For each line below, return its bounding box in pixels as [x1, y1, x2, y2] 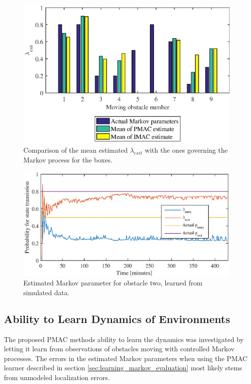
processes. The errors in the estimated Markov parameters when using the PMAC [4, 353, 248, 363]
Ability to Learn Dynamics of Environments [4, 311, 230, 326]
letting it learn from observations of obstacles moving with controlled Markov [4, 344, 234, 354]
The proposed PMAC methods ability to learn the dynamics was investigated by [4, 334, 244, 344]
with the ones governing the [144, 144, 228, 155]
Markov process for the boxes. [23, 154, 113, 164]
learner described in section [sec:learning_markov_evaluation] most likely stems [4, 363, 242, 373]
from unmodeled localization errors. [4, 372, 110, 382]
